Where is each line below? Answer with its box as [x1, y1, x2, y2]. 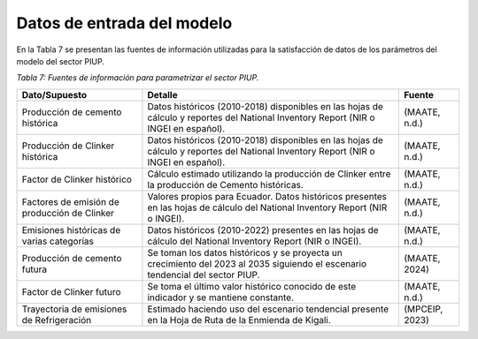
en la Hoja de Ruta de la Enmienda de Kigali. [147, 313, 331, 326]
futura [21, 263, 48, 275]
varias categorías [21, 235, 95, 247]
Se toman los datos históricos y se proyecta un [147, 246, 343, 259]
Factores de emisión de [21, 195, 119, 207]
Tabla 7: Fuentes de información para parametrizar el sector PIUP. [16, 72, 259, 83]
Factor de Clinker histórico [21, 173, 133, 185]
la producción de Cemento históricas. [147, 178, 305, 191]
